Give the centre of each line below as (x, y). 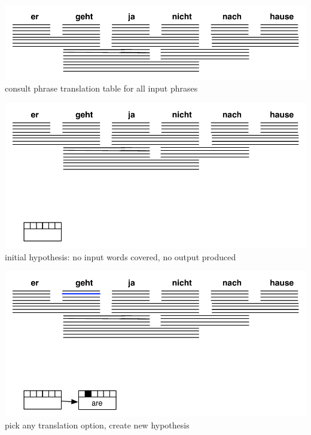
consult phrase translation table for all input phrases (101, 88)
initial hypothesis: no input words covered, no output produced (121, 256)
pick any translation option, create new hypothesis (97, 425)
